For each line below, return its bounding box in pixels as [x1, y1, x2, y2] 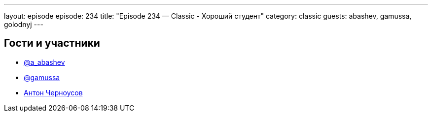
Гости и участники [4, 37, 100, 50]
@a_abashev [24, 58, 65, 66]
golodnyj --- [4, 20, 43, 29]
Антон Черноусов [24, 88, 83, 97]
